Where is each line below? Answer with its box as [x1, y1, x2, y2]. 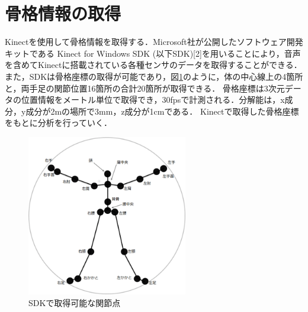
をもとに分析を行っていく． [5, 116, 113, 129]
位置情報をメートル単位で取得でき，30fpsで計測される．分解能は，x [21, 93, 285, 106]
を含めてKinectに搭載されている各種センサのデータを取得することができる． [5, 58, 302, 71]
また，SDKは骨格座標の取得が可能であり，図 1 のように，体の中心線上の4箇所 [5, 70, 303, 82]
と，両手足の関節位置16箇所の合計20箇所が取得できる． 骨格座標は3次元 [5, 82, 285, 94]
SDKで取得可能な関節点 [28, 296, 121, 308]
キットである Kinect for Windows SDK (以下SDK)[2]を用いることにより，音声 [5, 47, 301, 59]
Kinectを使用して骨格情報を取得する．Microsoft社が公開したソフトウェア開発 [5, 35, 303, 48]
